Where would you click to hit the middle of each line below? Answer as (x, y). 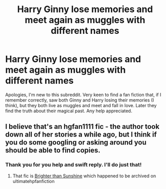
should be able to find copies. (53, 150)
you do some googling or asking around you (76, 143)
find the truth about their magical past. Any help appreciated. (69, 111)
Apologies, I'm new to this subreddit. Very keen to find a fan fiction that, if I (83, 94)
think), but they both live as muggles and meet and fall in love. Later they (81, 105)
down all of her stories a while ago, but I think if (81, 135)
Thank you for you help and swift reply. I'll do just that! (73, 165)
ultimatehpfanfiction (33, 181)
